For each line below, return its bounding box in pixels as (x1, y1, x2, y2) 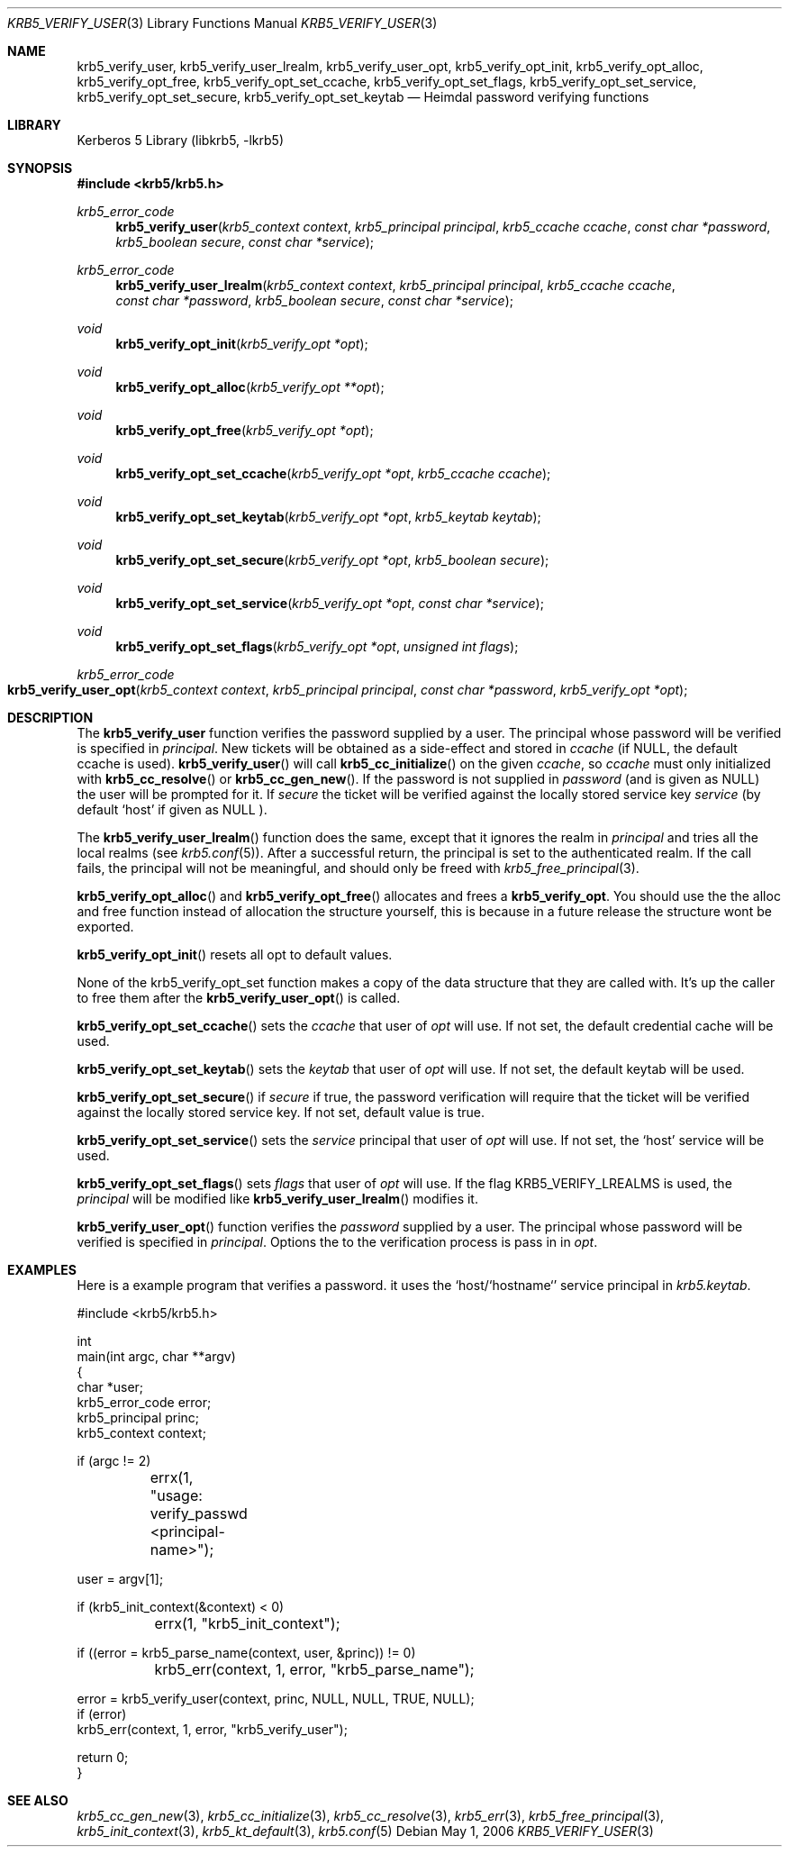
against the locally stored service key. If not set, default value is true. (77, 1104, 485, 1120)
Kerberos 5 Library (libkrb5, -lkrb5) (77, 132, 285, 148)
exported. (77, 919, 134, 934)
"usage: (150, 1486, 203, 1504)
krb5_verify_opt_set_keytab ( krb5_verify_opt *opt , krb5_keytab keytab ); (115, 509, 541, 524)
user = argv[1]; (77, 1571, 164, 1586)
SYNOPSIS (7, 160, 73, 176)
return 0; (77, 1749, 129, 1765)
